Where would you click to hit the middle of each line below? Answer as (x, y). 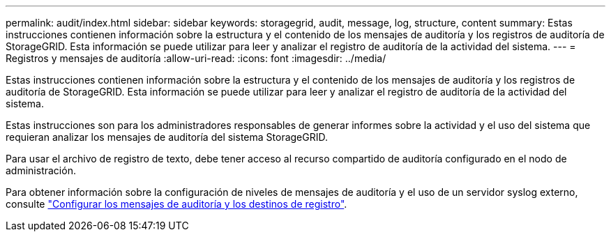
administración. (41, 170)
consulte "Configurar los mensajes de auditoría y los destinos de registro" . (176, 204)
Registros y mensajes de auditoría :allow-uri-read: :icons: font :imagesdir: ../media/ (196, 58)
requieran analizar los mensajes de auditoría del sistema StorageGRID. (167, 137)
